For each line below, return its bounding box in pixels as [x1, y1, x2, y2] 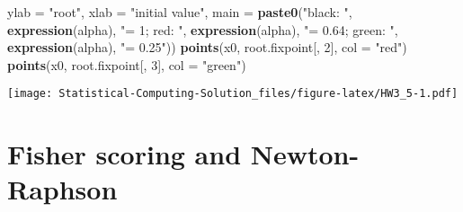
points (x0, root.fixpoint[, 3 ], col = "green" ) [7, 55, 246, 74]
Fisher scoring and [7, 136, 242, 172]
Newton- [250, 136, 360, 172]
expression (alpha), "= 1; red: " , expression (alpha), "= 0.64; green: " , [7, 20, 398, 39]
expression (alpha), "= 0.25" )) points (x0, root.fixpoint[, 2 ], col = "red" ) [7, 38, 407, 57]
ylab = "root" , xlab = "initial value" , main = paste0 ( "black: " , [7, 3, 352, 21]
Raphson [7, 171, 118, 208]
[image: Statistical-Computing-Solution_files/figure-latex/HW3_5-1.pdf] [7, 87, 459, 101]
